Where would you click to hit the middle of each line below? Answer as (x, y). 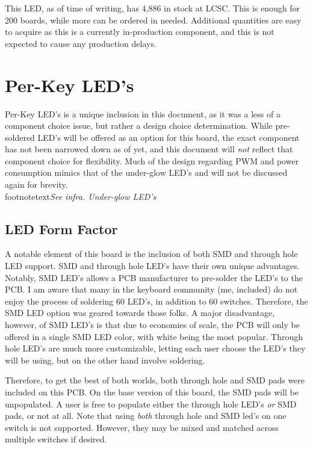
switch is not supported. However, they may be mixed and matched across (142, 427)
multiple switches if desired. (56, 439)
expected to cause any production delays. (81, 43)
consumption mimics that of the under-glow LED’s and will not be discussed (146, 172)
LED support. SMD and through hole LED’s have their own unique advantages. (152, 266)
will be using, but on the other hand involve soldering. (105, 360)
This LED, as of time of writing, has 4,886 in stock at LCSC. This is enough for (153, 8)
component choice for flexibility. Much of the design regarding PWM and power (152, 160)
